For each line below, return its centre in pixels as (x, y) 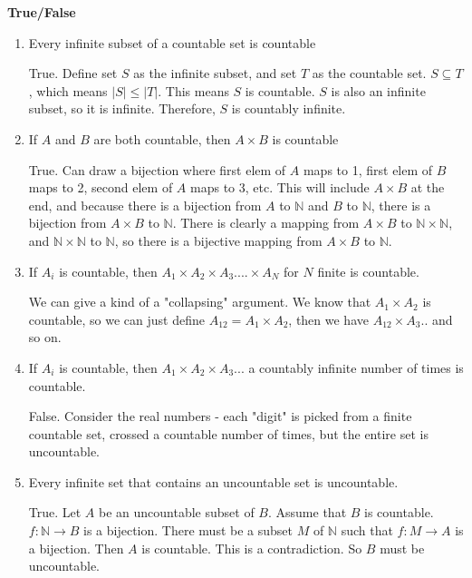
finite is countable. (368, 271)
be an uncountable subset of (177, 512)
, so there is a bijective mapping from (218, 240)
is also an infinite (378, 90)
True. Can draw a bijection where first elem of (157, 169)
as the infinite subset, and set (215, 73)
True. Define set (73, 73)
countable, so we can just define (116, 319)
